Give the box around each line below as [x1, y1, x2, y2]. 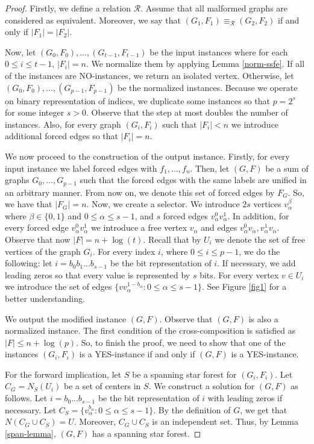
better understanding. [5, 292, 85, 304]
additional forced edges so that [5, 130, 119, 142]
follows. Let [5, 392, 48, 404]
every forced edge [5, 221, 69, 234]
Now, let [5, 45, 36, 58]
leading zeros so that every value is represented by [5, 268, 190, 281]
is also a [248, 312, 278, 325]
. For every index [92, 245, 155, 257]
